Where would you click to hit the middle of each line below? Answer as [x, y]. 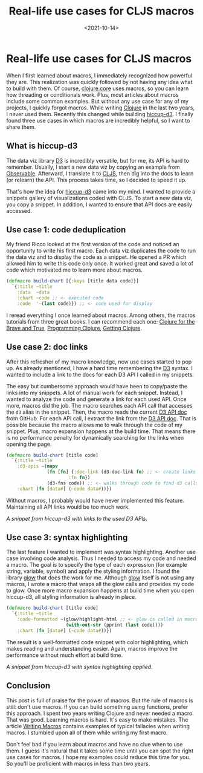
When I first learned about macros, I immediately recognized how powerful [99, 75]
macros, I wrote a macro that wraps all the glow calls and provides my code [100, 584]
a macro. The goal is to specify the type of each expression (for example [97, 565]
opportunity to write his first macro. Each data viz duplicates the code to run [101, 251]
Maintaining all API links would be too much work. [68, 507]
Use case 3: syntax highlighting [67, 537]
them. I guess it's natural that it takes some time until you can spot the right [100, 751]
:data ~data [34, 292]
